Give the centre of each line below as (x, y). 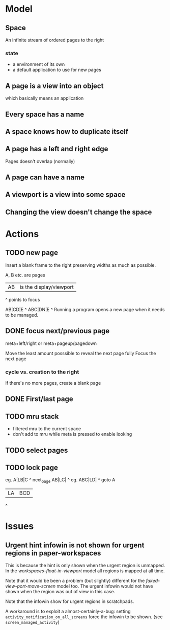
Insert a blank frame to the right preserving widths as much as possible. (81, 265)
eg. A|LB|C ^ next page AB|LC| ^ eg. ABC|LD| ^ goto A (60, 481)
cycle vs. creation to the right (42, 372)
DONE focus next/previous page (58, 331)
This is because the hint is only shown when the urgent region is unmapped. (85, 566)
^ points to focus (23, 299)
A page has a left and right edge (57, 149)
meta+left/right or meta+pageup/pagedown (51, 343)
